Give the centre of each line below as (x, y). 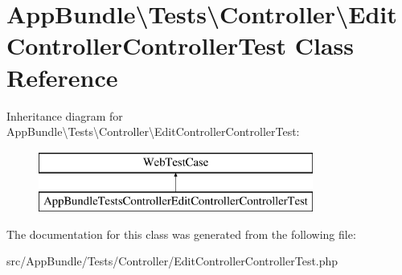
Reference (62, 77)
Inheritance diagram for (65, 115)
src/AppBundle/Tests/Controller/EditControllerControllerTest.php (172, 261)
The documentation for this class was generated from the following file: (181, 234)
